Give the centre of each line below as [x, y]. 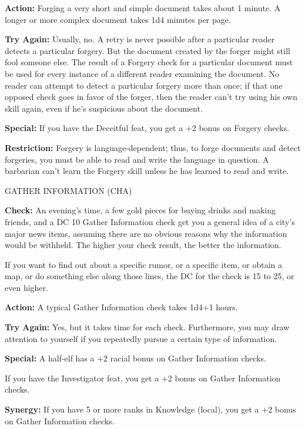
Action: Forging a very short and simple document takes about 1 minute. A [143, 8]
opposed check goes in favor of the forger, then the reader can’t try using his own [151, 97]
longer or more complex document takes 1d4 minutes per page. [118, 19]
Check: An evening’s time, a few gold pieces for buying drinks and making [140, 210]
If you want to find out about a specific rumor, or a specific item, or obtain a [144, 264]
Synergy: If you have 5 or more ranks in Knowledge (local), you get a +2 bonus [150, 409]
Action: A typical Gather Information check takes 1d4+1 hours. [121, 307]
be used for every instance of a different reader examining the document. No [142, 73]
